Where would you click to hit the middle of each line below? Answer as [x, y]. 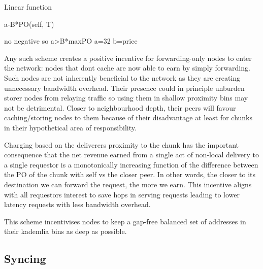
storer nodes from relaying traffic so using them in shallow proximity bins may [126, 98]
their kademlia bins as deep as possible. [65, 231]
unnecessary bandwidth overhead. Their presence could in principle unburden [124, 88]
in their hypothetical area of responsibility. [70, 127]
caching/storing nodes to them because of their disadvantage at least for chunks [128, 117]
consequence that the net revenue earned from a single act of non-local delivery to [131, 155]
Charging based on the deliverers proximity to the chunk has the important [122, 144]
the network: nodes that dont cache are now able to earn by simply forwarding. [127, 68]
